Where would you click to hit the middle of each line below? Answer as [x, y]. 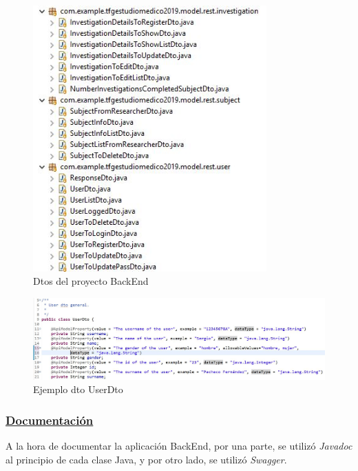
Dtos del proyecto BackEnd [91, 281]
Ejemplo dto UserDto [78, 389]
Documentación [50, 420]
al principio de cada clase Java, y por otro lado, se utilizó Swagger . [146, 459]
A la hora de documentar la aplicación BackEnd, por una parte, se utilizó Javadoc [179, 446]
